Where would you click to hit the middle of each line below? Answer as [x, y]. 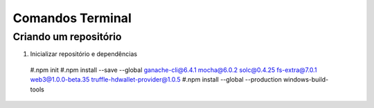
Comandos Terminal [72, 18]
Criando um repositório [67, 37]
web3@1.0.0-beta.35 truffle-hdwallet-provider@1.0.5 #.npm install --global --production [156, 80]
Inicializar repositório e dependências [84, 54]
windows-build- [306, 80]
